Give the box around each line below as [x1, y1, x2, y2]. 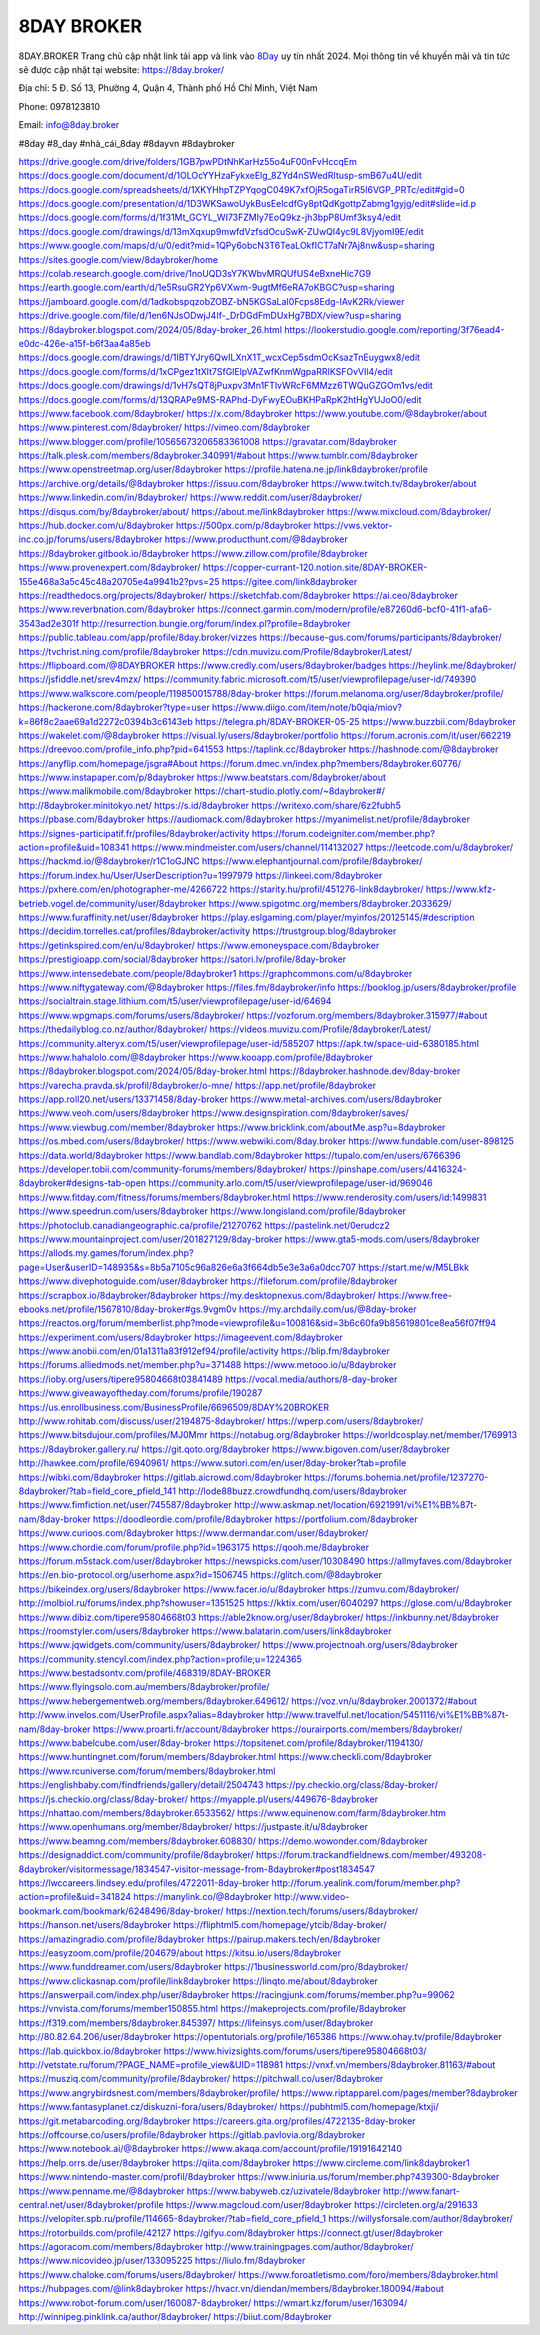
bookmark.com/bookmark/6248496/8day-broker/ [18, 1905, 224, 1917]
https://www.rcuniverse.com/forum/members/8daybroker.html [18, 1765, 276, 1777]
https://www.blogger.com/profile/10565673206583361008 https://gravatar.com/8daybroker [18, 435, 397, 447]
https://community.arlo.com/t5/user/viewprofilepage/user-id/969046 [148, 1177, 434, 1189]
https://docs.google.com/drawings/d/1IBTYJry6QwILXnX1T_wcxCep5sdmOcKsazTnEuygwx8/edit [18, 351, 420, 364]
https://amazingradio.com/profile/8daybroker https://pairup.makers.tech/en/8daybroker [18, 1933, 381, 1945]
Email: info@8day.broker [18, 119, 120, 131]
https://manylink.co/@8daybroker [133, 1891, 272, 1903]
